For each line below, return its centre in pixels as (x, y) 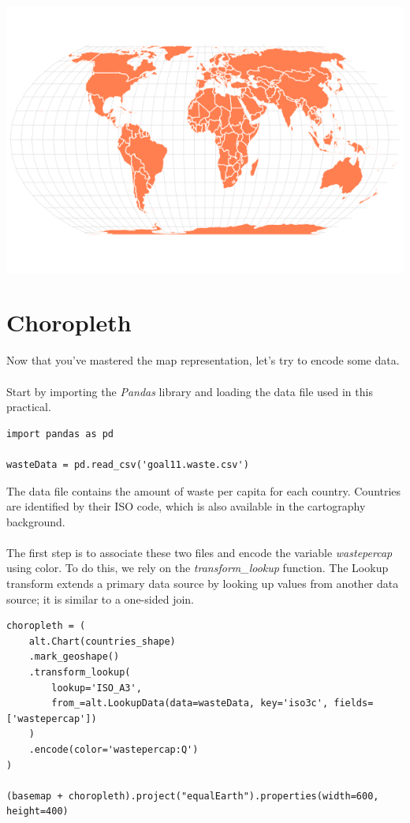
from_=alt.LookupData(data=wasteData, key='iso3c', (190, 703)
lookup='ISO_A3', (97, 688)
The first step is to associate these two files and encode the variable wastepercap (199, 552)
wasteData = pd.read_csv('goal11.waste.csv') (128, 464)
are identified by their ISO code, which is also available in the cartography (186, 506)
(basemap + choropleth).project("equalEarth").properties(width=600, (193, 796)
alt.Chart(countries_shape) (102, 641)
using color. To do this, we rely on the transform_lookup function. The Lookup (198, 568)
